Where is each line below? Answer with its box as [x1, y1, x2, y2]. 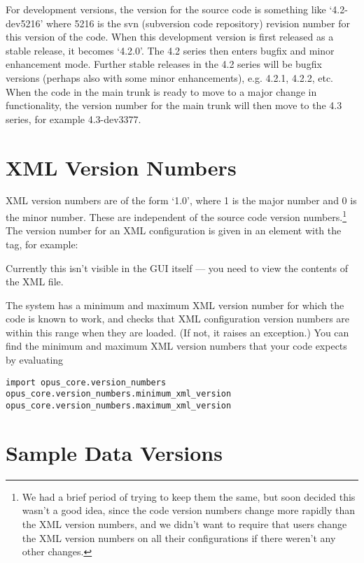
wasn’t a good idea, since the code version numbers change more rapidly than [22, 503, 356, 518]
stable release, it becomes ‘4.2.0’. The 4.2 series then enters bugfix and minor [6, 43, 335, 57]
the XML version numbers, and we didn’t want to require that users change [22, 516, 347, 531]
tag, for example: [6, 236, 78, 251]
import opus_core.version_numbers [6, 377, 167, 387]
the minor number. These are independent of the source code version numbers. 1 [6, 208, 347, 224]
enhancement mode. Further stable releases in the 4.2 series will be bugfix [6, 57, 322, 71]
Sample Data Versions [6, 438, 223, 466]
